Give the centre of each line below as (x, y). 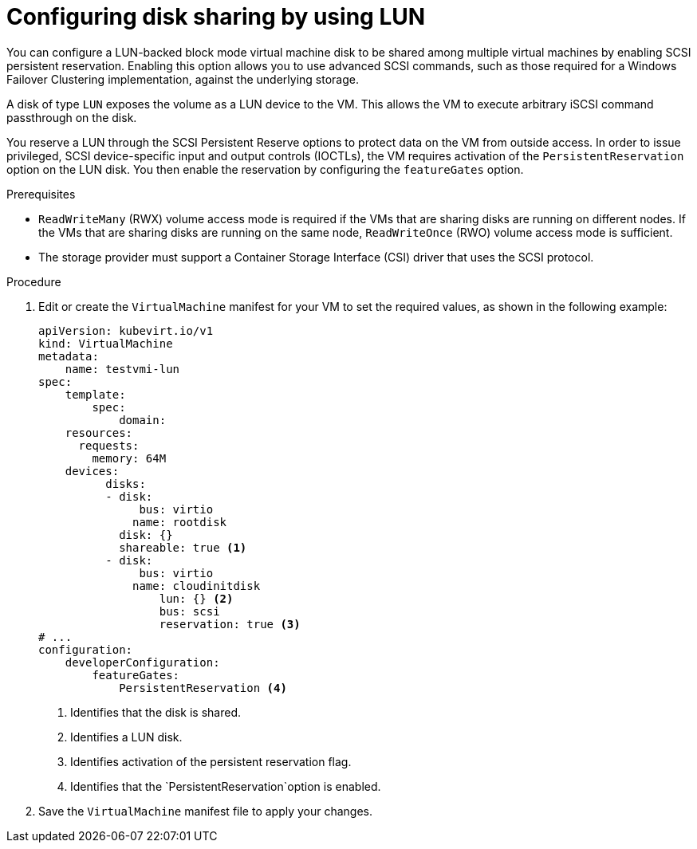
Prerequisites (41, 194)
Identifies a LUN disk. (126, 737)
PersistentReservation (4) (203, 688)
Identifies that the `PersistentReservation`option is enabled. (226, 786)
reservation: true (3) (230, 624)
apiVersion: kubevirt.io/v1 (126, 330)
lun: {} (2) (196, 598)
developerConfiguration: (142, 662)
